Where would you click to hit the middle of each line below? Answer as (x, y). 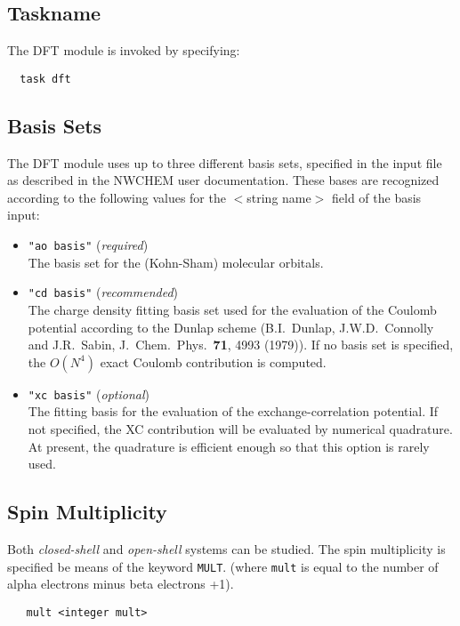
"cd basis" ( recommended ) (103, 292)
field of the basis (377, 197)
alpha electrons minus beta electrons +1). (121, 584)
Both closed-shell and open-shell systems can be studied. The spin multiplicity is (226, 548)
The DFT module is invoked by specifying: (124, 50)
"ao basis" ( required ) (88, 245)
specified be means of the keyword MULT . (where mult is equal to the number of (223, 566)
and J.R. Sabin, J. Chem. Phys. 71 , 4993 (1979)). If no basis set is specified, (241, 345)
